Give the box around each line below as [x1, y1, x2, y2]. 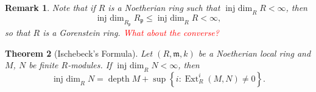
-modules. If [68, 58, 112, 71]
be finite [29, 58, 58, 71]
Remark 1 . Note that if [5, 1, 96, 13]
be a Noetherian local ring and [198, 46, 311, 59]
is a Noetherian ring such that [108, 1, 220, 13]
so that [5, 26, 30, 38]
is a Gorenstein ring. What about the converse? [43, 26, 219, 38]
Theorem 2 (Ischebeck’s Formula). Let [5, 46, 153, 59]
